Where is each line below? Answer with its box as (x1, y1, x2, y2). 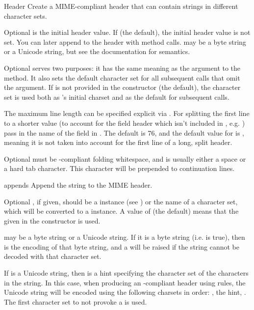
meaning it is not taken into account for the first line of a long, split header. (4, 137, 232, 147)
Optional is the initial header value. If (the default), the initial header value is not (4, 27, 251, 37)
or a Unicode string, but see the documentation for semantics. (4, 46, 190, 56)
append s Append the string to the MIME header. (4, 179, 152, 190)
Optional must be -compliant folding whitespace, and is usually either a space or (4, 153, 246, 164)
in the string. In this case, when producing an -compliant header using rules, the (4, 277, 246, 287)
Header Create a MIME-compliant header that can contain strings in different (4, 1, 238, 11)
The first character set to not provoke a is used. (4, 296, 147, 307)
